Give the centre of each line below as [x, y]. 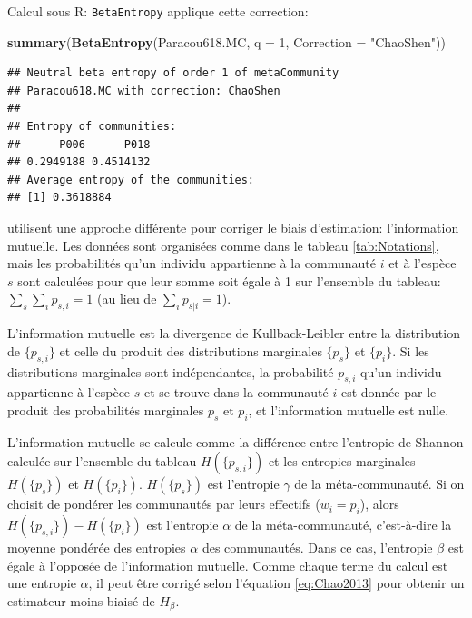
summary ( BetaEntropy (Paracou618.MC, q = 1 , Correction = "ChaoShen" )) [226, 41]
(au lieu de [127, 299]
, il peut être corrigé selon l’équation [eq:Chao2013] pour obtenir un [276, 583]
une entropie [42, 583]
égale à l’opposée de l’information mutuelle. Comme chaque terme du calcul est [228, 565]
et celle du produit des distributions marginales [191, 350]
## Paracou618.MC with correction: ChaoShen [144, 90]
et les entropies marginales [342, 461]
